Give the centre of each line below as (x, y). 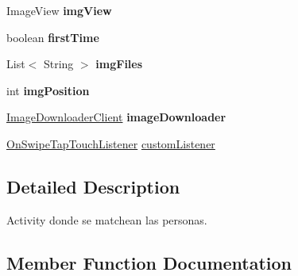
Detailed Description (93, 186)
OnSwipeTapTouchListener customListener (111, 143)
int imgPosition (48, 90)
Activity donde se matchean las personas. (107, 219)
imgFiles (119, 64)
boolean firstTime (53, 37)
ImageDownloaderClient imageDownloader (116, 117)
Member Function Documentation (149, 262)
